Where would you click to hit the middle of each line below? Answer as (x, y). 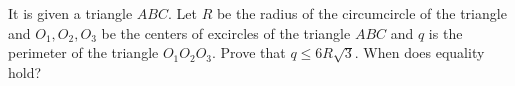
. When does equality (419, 52)
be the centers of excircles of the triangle (226, 32)
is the (445, 32)
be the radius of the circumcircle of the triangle (361, 13)
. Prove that (249, 52)
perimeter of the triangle (83, 52)
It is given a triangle (70, 13)
